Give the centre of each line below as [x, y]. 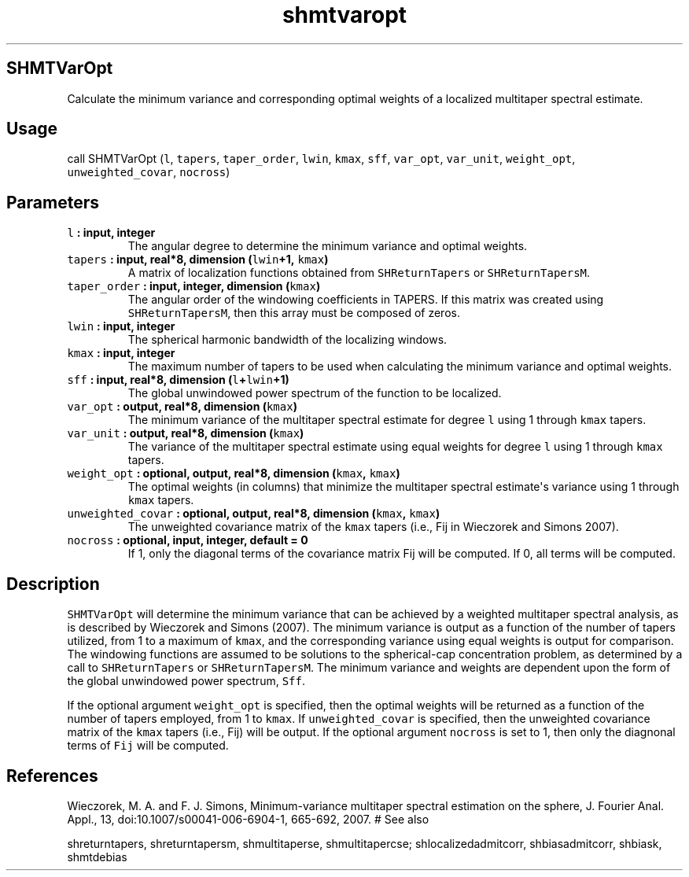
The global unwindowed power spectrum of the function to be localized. [315, 393]
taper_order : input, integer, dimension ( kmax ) [194, 286]
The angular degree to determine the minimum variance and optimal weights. [328, 246]
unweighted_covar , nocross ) [149, 172]
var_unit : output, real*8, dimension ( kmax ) [186, 433]
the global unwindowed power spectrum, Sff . [186, 681]
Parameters [53, 202]
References [52, 776]
